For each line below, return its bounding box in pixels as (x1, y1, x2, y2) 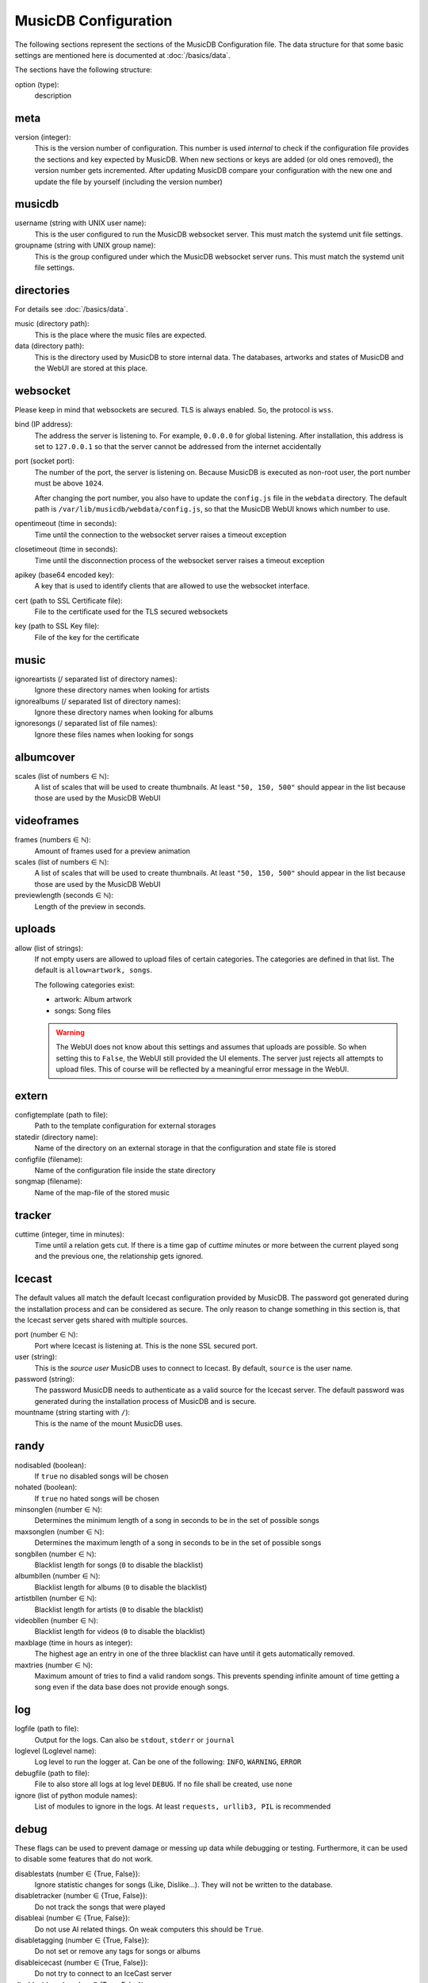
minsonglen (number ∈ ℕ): (14, 1505, 103, 1514)
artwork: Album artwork (54, 995, 132, 1004)
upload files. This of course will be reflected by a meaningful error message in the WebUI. (55, 1064, 350, 1074)
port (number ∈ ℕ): (14, 1329, 78, 1340)
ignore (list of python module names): (14, 1790, 138, 1800)
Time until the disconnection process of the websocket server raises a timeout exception (34, 555, 325, 565)
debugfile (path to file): (14, 1768, 90, 1778)
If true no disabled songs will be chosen (34, 1471, 169, 1481)
